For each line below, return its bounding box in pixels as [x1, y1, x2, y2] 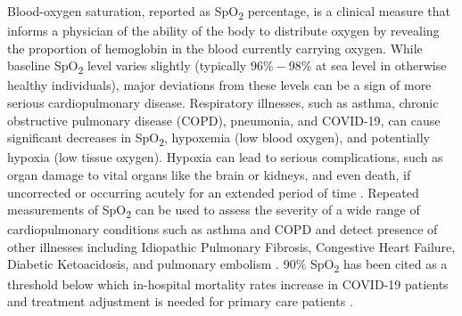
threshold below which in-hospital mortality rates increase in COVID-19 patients [7, 274, 449, 293]
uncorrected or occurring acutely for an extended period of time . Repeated [7, 182, 419, 201]
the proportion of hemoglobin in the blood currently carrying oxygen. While [7, 38, 423, 57]
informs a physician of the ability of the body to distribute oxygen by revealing [7, 21, 440, 40]
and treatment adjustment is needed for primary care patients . [7, 292, 353, 311]
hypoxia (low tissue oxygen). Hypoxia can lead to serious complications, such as [7, 148, 443, 166]
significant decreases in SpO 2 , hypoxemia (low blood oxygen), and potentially [7, 128, 430, 150]
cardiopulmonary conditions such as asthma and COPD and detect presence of [7, 220, 438, 239]
